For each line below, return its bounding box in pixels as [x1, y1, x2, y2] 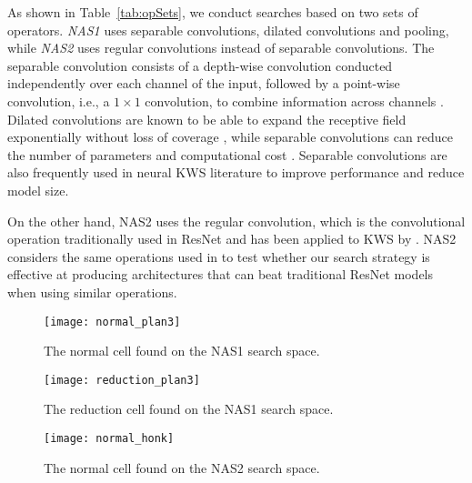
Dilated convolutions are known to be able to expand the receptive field [7, 109, 407, 128]
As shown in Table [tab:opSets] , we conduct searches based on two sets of [7, 3, 418, 21]
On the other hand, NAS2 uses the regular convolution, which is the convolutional [7, 211, 466, 230]
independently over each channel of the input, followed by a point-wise [7, 74, 400, 93]
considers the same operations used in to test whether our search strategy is [7, 247, 430, 266]
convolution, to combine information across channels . [145, 91, 444, 110]
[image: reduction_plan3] [44, 373, 200, 387]
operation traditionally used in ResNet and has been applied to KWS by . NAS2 [7, 229, 457, 248]
